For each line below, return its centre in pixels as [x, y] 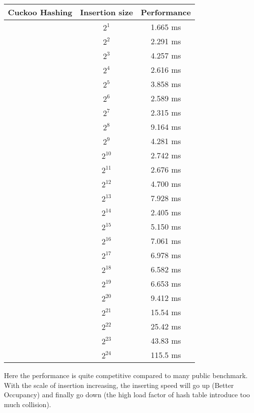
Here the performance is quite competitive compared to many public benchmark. [126, 375]
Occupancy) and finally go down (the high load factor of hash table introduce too [127, 395]
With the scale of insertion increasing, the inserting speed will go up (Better [119, 385]
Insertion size [107, 12]
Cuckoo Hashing [40, 12]
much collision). [28, 404]
